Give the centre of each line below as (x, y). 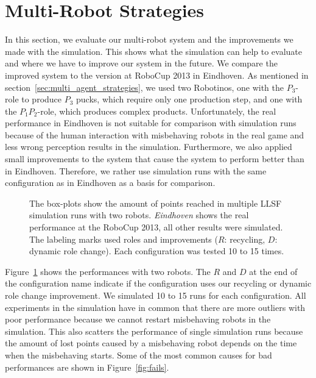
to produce (42, 99)
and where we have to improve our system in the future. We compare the (141, 63)
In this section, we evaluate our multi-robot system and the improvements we (149, 39)
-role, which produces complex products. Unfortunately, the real (157, 111)
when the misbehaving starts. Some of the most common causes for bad (139, 355)
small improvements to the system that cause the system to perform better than (155, 159)
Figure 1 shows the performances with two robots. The (108, 271)
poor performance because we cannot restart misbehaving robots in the (138, 319)
